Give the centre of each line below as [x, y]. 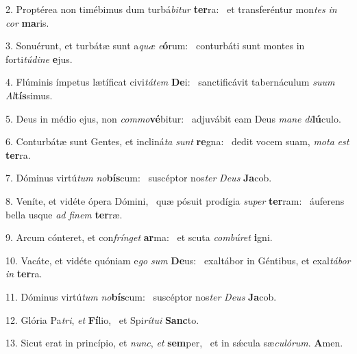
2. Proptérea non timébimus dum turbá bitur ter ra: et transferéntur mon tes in [171, 9]
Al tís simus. [29, 95]
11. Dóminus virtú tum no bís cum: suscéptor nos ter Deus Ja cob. [141, 296]
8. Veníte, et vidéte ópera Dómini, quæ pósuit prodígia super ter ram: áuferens [175, 200]
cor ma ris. [27, 22]
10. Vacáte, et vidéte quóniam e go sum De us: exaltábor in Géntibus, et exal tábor [178, 260]
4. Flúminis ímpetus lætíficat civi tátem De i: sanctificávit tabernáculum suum [170, 82]
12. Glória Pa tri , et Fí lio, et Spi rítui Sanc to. [102, 319]
